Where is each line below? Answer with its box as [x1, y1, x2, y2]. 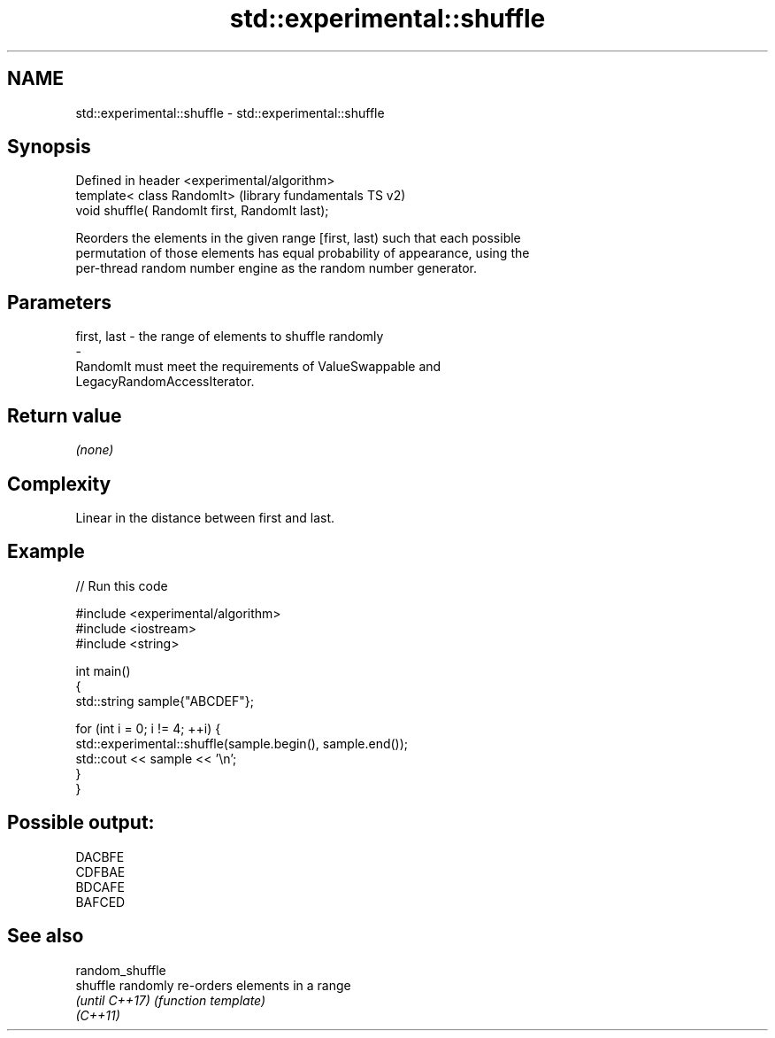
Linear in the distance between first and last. [75, 509, 335, 525]
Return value [7, 404, 122, 427]
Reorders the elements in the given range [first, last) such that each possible [75, 230, 521, 246]
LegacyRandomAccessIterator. [75, 374, 255, 390]
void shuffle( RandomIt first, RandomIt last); [75, 203, 329, 219]
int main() [75, 662, 131, 678]
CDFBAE [75, 864, 126, 879]
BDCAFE [75, 879, 125, 895]
